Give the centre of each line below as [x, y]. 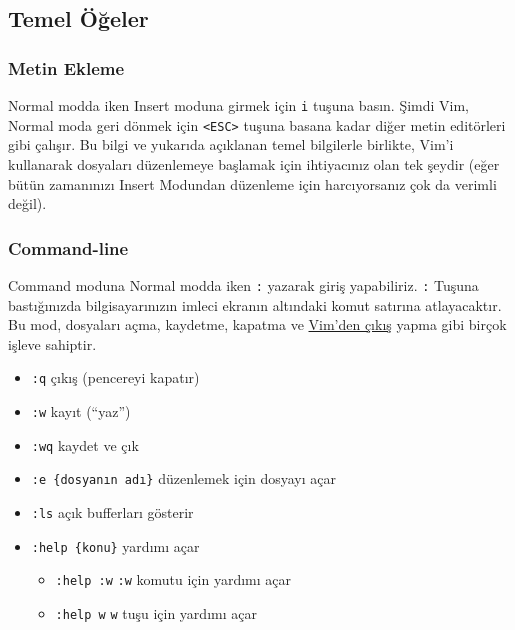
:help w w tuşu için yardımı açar [156, 612]
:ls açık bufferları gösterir [112, 511]
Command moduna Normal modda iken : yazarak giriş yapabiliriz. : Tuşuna [243, 284]
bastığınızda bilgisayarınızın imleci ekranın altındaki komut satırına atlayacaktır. [255, 304]
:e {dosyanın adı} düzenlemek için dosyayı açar [183, 478]
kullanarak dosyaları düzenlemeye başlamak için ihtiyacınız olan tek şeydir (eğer [254, 163]
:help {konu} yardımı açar [115, 545]
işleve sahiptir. [52, 343]
